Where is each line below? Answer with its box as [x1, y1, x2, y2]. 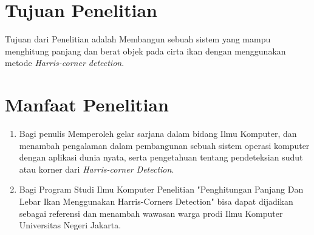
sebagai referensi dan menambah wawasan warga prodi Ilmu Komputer [19, 207, 283, 219]
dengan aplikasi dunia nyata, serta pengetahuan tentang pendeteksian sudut [19, 151, 303, 164]
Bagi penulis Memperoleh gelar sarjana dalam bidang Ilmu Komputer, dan [19, 127, 297, 140]
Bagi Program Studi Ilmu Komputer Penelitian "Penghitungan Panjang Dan [19, 183, 304, 196]
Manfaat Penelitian [5, 92, 169, 117]
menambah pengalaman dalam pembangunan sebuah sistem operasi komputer [19, 139, 310, 151]
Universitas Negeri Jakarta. [19, 219, 121, 231]
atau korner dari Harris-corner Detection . [19, 162, 174, 175]
